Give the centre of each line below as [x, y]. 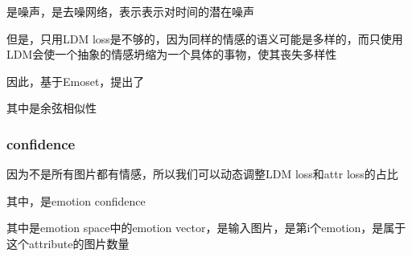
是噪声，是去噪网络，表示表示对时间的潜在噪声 [130, 11]
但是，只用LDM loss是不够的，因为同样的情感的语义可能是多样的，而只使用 [205, 38]
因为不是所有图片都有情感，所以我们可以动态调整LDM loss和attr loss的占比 [202, 174]
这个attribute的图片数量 [68, 243]
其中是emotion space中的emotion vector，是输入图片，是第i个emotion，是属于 [206, 228]
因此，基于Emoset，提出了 [76, 81]
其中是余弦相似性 [51, 108]
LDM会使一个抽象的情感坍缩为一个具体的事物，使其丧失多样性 [172, 54]
